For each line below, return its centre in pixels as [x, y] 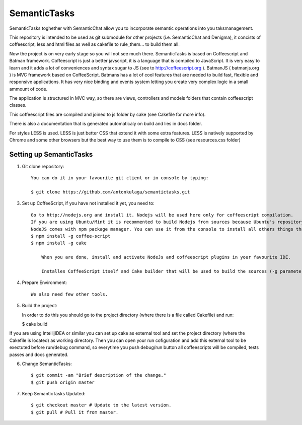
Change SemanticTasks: [47, 364]
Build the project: [40, 306]
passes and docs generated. [39, 355]
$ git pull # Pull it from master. [75, 412]
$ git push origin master [63, 382]
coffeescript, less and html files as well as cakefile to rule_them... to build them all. [94, 44]
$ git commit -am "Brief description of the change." [98, 375]
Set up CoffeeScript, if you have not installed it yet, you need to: [88, 203]
